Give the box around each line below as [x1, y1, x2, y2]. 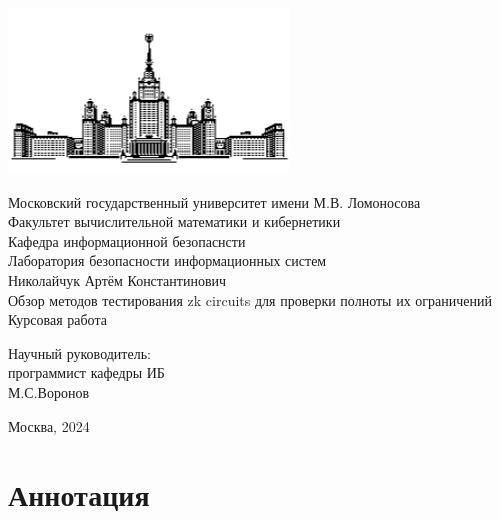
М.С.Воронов [8, 381, 90, 402]
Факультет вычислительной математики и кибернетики [8, 211, 341, 232]
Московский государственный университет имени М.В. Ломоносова [8, 191, 421, 212]
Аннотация [8, 474, 150, 515]
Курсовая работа [8, 309, 107, 330]
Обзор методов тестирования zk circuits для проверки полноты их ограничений [8, 289, 492, 310]
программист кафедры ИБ [8, 362, 165, 383]
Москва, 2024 [8, 415, 90, 436]
